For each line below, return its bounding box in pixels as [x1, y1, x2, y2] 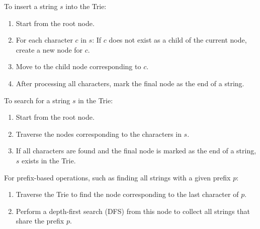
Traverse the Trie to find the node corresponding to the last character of [16, 189, 239, 199]
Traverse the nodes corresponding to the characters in [16, 128, 182, 139]
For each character [16, 35, 73, 45]
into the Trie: [65, 1, 107, 11]
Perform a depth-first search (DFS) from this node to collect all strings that [16, 205, 250, 216]
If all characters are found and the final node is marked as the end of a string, [16, 145, 256, 156]
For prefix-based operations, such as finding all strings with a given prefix [4, 172, 231, 182]
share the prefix [16, 215, 64, 226]
